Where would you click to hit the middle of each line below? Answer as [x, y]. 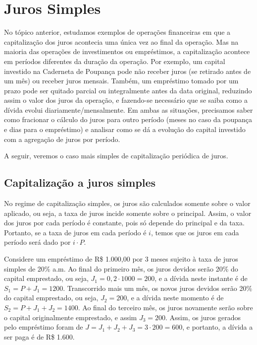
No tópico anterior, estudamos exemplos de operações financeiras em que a [117, 32]
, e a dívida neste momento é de [175, 298]
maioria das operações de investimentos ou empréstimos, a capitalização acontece [127, 51]
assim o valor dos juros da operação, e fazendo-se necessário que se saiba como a [126, 100]
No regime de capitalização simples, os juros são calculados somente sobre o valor [127, 203]
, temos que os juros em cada [195, 232]
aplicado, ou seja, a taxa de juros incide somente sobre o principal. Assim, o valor [128, 213]
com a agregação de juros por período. [62, 139]
